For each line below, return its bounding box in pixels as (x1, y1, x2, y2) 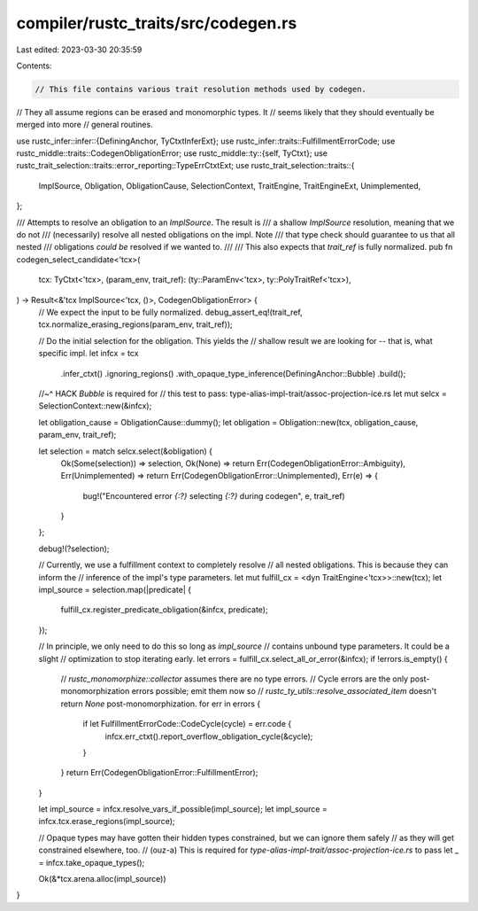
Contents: (16, 60, 52, 71)
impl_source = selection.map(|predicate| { (38, 585, 192, 596)
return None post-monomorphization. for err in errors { (60, 698, 261, 709)
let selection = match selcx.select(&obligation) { (38, 446, 212, 456)
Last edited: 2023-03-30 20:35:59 (16, 44, 143, 55)
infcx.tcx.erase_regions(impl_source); (38, 816, 176, 827)
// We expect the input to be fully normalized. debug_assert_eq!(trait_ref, (38, 307, 303, 317)
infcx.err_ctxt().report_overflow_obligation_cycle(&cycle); (104, 731, 313, 742)
